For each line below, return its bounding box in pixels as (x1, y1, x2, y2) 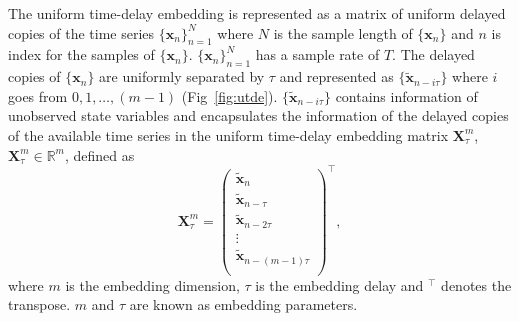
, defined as (65, 144, 135, 165)
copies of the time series (8, 22, 155, 43)
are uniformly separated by (99, 66, 265, 87)
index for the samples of (8, 44, 155, 65)
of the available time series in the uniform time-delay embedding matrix (8, 124, 449, 145)
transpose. (8, 294, 71, 315)
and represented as (279, 66, 394, 87)
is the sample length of (273, 22, 413, 43)
